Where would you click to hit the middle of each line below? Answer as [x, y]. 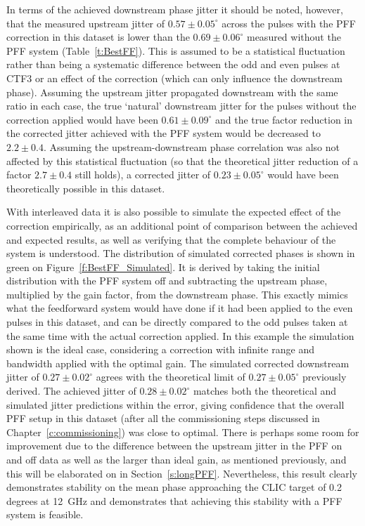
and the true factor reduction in [284, 119]
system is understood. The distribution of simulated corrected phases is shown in [181, 253]
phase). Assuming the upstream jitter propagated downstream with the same [172, 92]
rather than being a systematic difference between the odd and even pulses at [173, 64]
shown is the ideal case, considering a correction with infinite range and [160, 349]
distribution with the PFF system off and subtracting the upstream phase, [167, 281]
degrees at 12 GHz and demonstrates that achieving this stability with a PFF [174, 500]
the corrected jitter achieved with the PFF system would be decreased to [164, 133]
